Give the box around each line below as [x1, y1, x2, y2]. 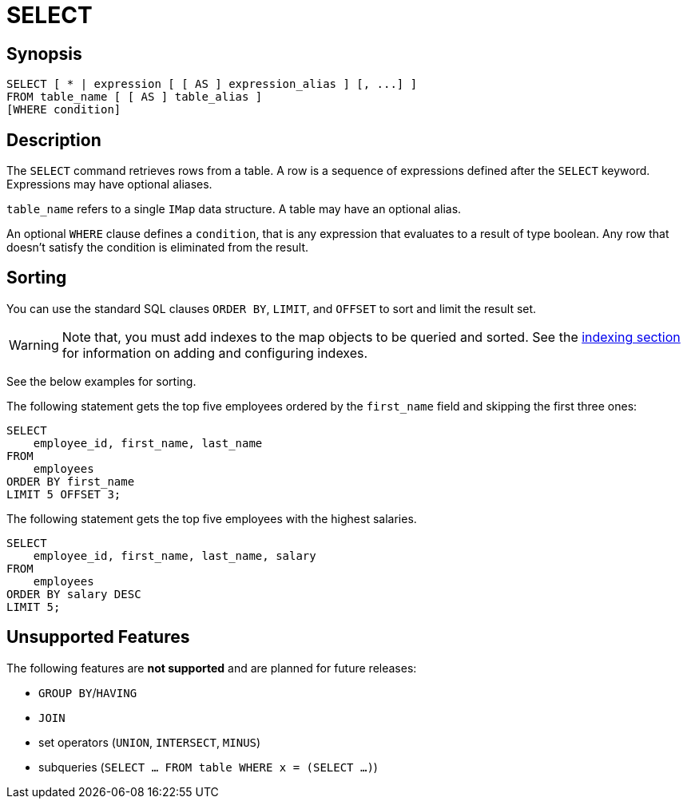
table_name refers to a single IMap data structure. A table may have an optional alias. [6, 202, 462, 216]
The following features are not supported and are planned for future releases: [6, 660, 417, 675]
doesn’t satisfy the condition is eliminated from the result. [6, 240, 309, 255]
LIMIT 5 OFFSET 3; [6, 487, 121, 501]
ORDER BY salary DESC [6, 587, 141, 601]
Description [6, 129, 101, 150]
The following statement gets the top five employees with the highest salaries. [6, 511, 417, 525]
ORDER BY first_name [6, 474, 135, 488]
